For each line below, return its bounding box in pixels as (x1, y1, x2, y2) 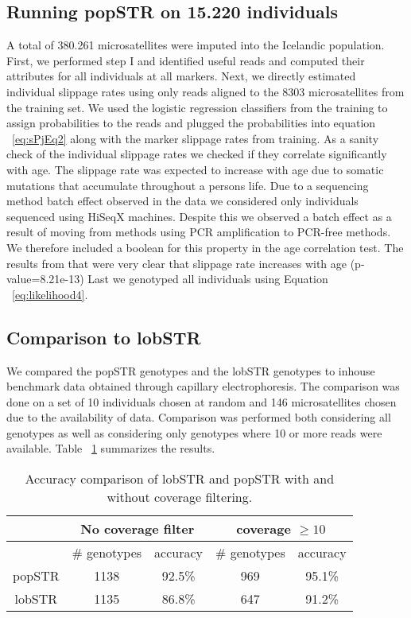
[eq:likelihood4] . (12, 286, 88, 302)
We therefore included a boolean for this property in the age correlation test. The (6, 239, 404, 255)
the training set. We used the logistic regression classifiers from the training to (6, 99, 388, 115)
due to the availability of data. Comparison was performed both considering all (6, 409, 391, 426)
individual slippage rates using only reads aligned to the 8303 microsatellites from (6, 83, 405, 99)
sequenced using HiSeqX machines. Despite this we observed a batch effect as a (6, 208, 392, 224)
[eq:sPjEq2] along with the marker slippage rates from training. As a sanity (12, 130, 379, 146)
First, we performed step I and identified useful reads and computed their (6, 52, 365, 68)
